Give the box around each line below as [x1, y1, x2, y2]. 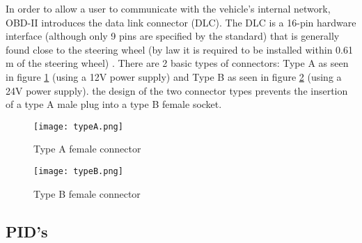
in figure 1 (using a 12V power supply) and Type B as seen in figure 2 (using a [6, 69, 342, 84]
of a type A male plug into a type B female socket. [6, 97, 222, 111]
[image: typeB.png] [33, 166, 123, 176]
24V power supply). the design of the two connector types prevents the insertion [6, 83, 348, 97]
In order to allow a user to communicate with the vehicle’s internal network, [6, 1, 331, 15]
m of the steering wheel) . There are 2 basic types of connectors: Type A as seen [6, 56, 349, 70]
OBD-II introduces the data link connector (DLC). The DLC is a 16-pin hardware [6, 15, 356, 29]
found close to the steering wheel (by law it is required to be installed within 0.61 [6, 42, 353, 56]
